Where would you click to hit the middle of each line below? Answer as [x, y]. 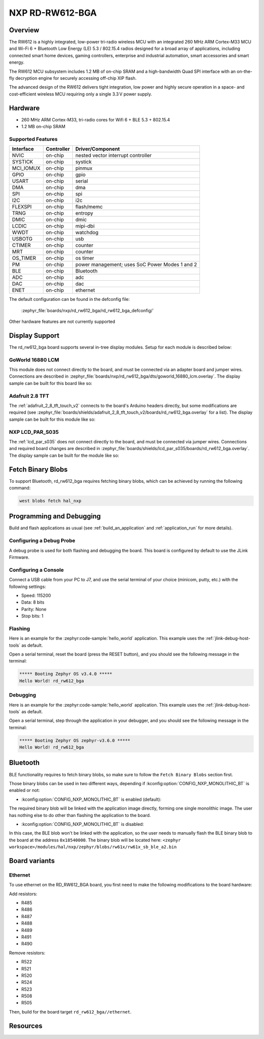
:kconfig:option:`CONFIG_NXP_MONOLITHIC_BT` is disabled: [83, 824]
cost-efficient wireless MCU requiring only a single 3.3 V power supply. [81, 94]
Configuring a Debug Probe [42, 541]
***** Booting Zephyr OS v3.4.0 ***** [66, 674]
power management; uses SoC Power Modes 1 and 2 [136, 265]
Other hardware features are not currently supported [62, 322]
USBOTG [22, 239]
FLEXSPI [22, 207]
